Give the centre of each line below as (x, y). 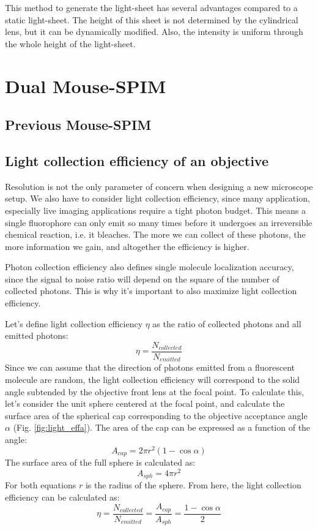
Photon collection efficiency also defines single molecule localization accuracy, (150, 267)
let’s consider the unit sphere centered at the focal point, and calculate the (145, 403)
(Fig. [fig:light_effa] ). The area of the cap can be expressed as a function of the (162, 427)
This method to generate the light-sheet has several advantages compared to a (151, 7)
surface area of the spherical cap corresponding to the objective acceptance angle (156, 415)
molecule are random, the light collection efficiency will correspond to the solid (153, 379)
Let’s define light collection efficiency (74, 323)
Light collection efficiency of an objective (137, 160)
